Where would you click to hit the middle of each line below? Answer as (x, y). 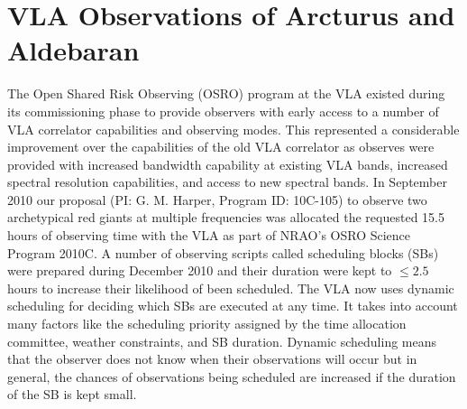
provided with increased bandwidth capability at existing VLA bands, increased (228, 164)
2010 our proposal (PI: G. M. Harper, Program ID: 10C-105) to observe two (217, 199)
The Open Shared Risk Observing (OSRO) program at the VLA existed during (226, 93)
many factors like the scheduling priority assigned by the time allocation (207, 324)
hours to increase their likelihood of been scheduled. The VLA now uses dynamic (231, 288)
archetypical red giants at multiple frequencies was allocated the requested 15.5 (226, 217)
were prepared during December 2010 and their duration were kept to (200, 270)
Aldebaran (73, 50)
